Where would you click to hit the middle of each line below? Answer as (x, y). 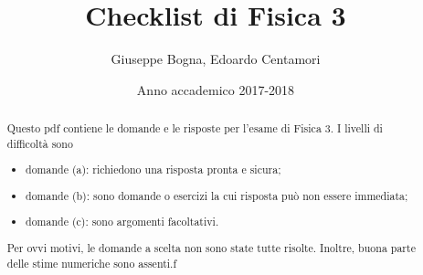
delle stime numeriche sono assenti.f (92, 263)
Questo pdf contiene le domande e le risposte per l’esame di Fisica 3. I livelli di (195, 128)
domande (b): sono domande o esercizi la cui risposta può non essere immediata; (217, 195)
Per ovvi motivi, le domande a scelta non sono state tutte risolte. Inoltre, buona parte (211, 247)
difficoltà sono (40, 143)
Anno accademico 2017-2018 (216, 89)
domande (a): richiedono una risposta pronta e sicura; (153, 169)
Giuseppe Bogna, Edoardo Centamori (216, 59)
